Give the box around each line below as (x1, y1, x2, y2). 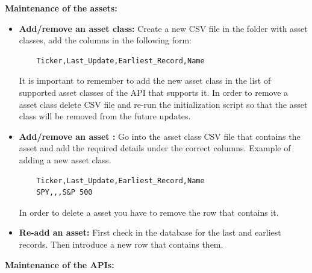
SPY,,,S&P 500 (36, 188, 93, 197)
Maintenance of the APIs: (5, 258, 114, 271)
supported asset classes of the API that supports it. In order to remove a (19, 86, 289, 98)
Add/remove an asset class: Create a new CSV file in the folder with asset (19, 22, 308, 34)
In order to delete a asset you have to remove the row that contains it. (19, 206, 279, 218)
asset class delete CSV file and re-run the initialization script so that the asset (19, 98, 308, 110)
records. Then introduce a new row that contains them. (19, 237, 223, 250)
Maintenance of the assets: (5, 2, 117, 14)
